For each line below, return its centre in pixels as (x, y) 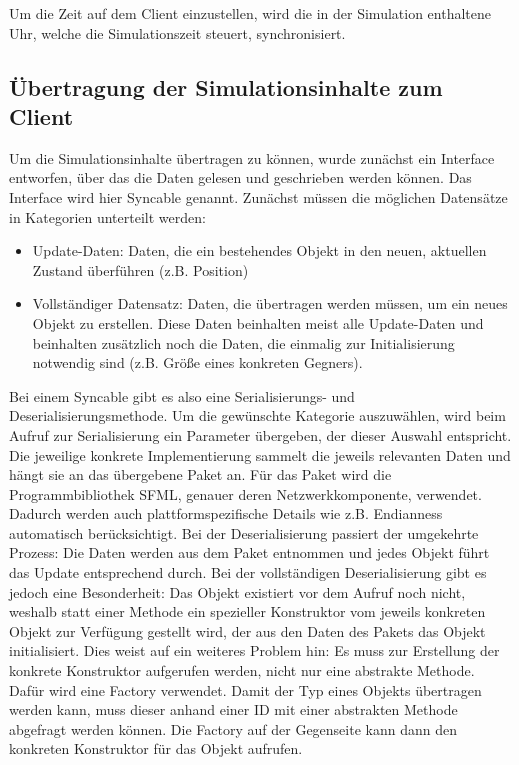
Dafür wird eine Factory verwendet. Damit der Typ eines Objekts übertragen (245, 689)
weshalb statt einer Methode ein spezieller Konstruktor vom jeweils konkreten (247, 611)
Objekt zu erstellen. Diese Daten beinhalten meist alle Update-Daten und (258, 322)
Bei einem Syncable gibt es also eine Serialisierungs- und (182, 395)
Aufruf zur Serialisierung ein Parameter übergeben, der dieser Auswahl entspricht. (260, 434)
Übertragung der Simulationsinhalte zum (226, 86)
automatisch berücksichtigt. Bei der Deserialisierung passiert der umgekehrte (244, 532)
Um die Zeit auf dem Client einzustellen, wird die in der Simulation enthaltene (250, 13)
